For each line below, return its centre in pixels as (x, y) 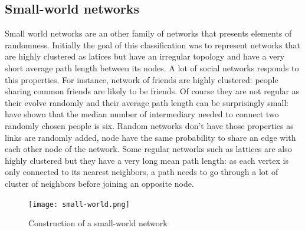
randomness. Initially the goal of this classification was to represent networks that (152, 44)
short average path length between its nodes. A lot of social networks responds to (152, 67)
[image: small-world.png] (79, 204)
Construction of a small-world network (98, 223)
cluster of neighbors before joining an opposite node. (99, 183)
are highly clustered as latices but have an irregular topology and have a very (145, 56)
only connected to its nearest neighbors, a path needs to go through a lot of (142, 172)
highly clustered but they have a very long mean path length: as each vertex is (147, 160)
